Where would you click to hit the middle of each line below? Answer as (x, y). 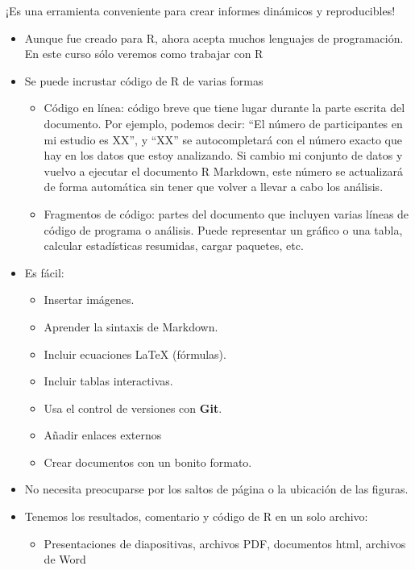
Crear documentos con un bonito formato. (148, 462)
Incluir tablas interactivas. (108, 381)
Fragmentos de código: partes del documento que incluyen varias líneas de (226, 213)
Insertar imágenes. (89, 300)
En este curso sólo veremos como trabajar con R (144, 54)
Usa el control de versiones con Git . (133, 408)
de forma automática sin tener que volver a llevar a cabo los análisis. (214, 187)
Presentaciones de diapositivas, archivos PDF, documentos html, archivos (225, 543)
